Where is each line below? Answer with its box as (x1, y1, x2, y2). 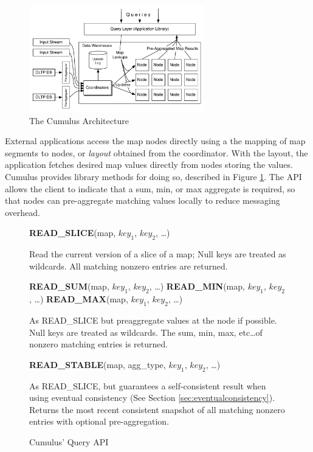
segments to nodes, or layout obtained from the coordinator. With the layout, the (5, 146, 308, 159)
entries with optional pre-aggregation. (29, 415, 170, 428)
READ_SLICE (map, (29, 226, 116, 239)
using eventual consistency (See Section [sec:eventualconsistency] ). (29, 391, 275, 404)
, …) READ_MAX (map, (29, 293, 128, 305)
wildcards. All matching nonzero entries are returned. (29, 259, 228, 272)
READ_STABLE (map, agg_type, (29, 358, 166, 370)
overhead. (5, 206, 40, 218)
